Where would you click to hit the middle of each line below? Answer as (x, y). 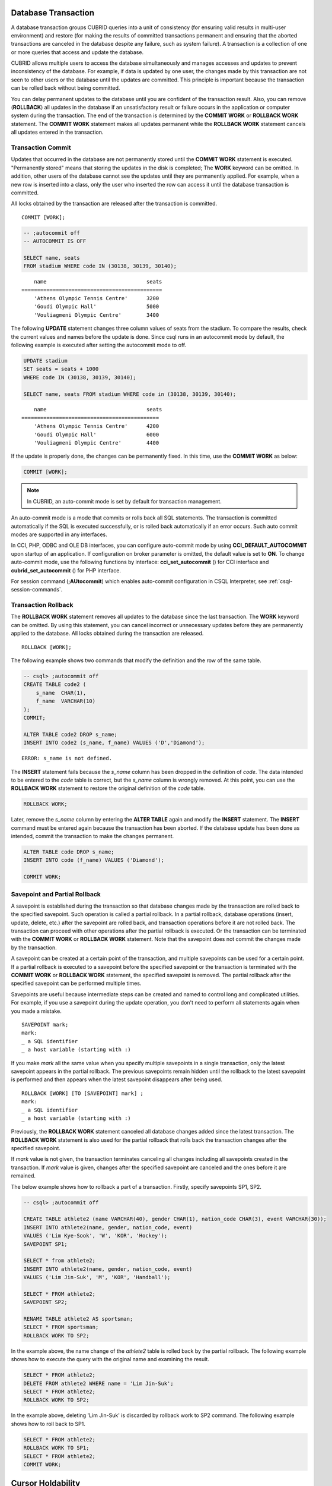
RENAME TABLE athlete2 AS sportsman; (78, 1319)
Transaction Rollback (42, 605)
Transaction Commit (41, 147)
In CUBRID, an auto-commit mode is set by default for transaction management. (124, 501)
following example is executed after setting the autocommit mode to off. (99, 345)
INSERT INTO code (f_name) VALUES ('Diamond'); (94, 860)
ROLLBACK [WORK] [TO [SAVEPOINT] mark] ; (82, 1093)
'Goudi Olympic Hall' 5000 (96, 307)
